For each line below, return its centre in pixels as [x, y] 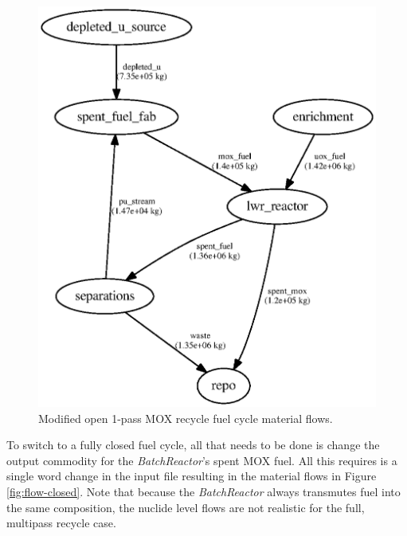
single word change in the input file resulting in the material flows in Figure [192, 476]
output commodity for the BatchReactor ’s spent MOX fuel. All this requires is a [202, 460]
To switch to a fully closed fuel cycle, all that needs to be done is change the [193, 445]
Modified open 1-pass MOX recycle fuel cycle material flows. [186, 418]
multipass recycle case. [61, 523]
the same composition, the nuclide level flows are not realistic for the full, [186, 507]
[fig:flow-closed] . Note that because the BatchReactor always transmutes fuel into [203, 492]
